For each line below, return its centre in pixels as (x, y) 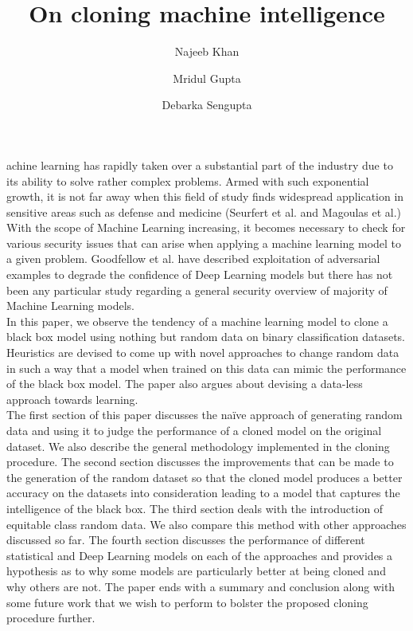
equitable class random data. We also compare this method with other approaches (206, 524)
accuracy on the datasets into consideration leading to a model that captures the (203, 493)
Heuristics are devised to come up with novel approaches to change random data (203, 353)
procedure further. (51, 618)
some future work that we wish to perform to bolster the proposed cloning (187, 602)
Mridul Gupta (207, 78)
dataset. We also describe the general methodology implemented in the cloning (198, 446)
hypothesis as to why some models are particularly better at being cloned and (196, 571)
